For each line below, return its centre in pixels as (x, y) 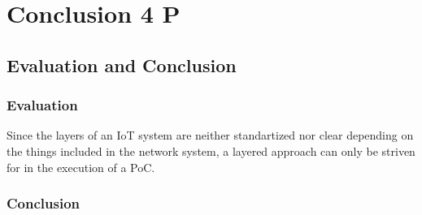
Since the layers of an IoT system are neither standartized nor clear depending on (210, 135)
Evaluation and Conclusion (122, 64)
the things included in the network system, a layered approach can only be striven (211, 150)
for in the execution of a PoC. (81, 167)
